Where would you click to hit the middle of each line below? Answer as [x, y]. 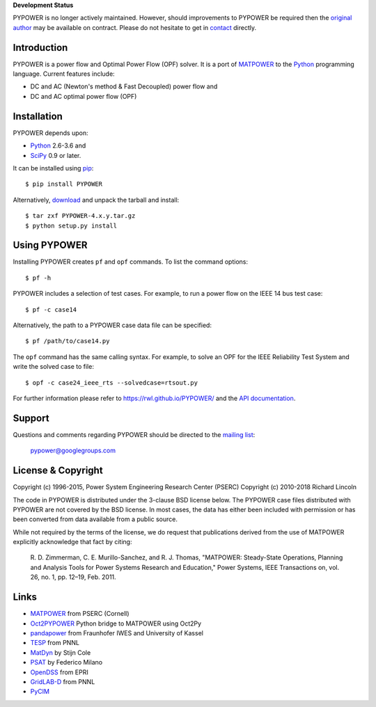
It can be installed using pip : [53, 168]
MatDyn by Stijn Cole [61, 652]
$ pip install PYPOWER [64, 184]
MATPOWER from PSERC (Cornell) [80, 614]
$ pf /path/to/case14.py [68, 341]
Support [31, 418]
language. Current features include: [64, 74]
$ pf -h [38, 278]
